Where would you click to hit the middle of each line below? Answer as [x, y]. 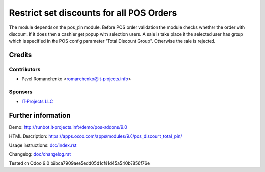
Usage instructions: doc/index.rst [43, 145]
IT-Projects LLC [37, 101]
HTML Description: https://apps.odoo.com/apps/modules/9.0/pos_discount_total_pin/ [95, 136]
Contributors [25, 70]
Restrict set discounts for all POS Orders [93, 13]
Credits [21, 55]
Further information [40, 115]
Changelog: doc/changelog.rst [40, 154]
